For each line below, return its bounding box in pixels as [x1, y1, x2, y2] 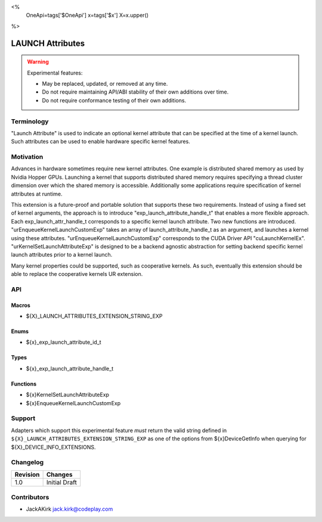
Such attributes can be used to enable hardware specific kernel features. [11, 138, 190, 145]
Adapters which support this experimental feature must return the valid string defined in [11, 427, 227, 434]
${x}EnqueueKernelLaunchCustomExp [26, 399, 121, 406]
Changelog [11, 458, 44, 467]
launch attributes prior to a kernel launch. [11, 251, 113, 259]
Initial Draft [46, 478, 78, 486]
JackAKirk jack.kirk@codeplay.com [26, 505, 113, 512]
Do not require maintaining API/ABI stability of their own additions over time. [42, 88, 229, 95]
